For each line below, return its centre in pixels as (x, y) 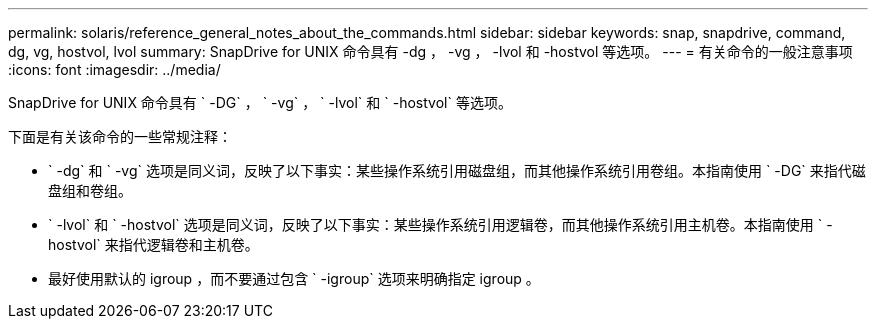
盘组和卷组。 (90, 190)
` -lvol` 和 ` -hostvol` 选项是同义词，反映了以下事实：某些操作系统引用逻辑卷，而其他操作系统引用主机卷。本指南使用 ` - (440, 224)
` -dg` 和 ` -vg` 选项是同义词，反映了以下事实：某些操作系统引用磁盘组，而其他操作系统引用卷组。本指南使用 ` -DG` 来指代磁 (457, 170)
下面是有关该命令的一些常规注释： (120, 136)
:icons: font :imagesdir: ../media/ (114, 69)
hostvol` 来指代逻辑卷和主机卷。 (153, 244)
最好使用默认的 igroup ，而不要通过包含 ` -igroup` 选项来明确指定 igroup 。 (294, 278)
